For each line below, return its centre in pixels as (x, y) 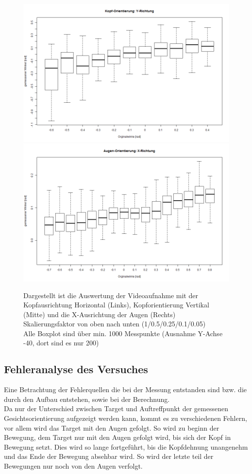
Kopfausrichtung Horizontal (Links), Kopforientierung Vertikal (116, 305)
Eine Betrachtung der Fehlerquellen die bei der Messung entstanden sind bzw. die (126, 389)
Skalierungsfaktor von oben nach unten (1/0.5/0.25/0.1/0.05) (115, 324)
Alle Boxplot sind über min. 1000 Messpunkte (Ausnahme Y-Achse (123, 333)
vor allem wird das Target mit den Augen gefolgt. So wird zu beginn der (112, 427)
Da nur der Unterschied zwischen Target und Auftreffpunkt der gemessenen (116, 408)
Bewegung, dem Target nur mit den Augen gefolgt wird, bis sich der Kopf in (118, 437)
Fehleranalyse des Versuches (76, 369)
